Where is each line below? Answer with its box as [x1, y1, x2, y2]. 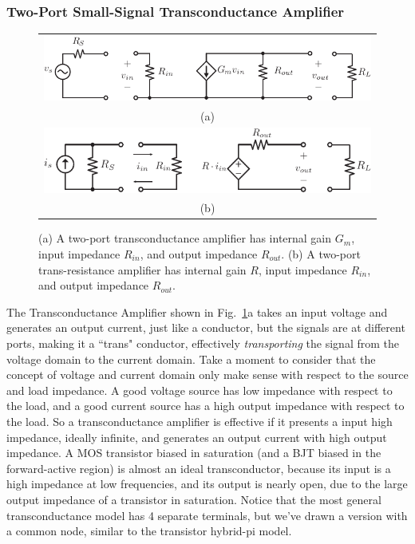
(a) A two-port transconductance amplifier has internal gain [38, 230, 332, 246]
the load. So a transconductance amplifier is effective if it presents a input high [6, 412, 393, 429]
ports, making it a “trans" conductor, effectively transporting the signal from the [6, 335, 399, 351]
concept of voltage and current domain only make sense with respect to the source [6, 366, 409, 383]
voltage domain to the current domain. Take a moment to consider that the [6, 350, 376, 367]
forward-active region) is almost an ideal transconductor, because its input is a [6, 459, 391, 476]
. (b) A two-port [281, 246, 361, 262]
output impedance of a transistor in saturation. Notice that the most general [6, 491, 381, 507]
